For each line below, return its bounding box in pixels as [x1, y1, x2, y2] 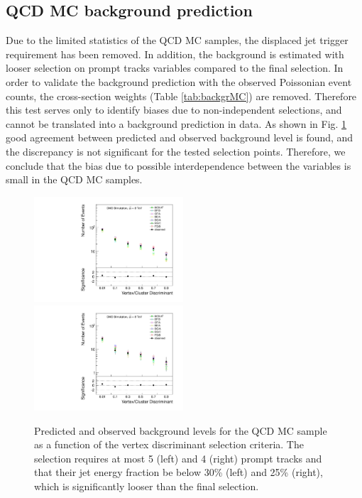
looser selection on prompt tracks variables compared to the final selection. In [6, 60, 344, 75]
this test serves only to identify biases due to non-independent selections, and [6, 102, 342, 117]
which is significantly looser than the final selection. [34, 478, 259, 493]
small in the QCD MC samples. [6, 172, 143, 187]
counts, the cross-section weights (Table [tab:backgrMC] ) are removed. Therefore [6, 88, 357, 103]
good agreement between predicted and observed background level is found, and [6, 130, 353, 145]
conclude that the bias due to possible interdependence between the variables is [6, 158, 351, 173]
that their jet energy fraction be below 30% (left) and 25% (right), [34, 465, 323, 480]
